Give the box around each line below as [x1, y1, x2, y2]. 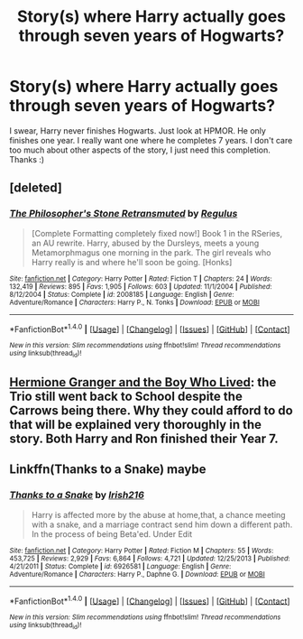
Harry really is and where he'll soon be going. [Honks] [31, 256, 233, 267]
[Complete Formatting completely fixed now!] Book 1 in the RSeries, [31, 227, 282, 238]
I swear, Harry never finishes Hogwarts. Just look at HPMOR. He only [9, 125, 266, 136]
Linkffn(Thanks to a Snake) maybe [9, 462, 207, 477]
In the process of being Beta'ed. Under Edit [31, 528, 193, 539]
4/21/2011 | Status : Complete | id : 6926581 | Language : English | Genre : [9, 561, 232, 570]
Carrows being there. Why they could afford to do [9, 403, 293, 418]
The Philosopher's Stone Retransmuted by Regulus [9, 208, 238, 220]
